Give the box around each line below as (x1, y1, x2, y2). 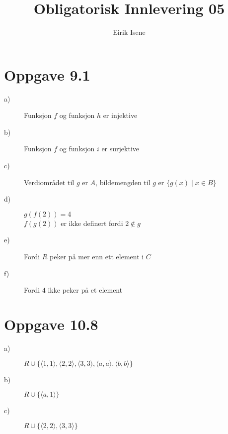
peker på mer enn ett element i (50, 251, 144, 261)
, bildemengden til (95, 177, 151, 187)
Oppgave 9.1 (4, 64, 90, 85)
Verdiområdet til (24, 177, 75, 187)
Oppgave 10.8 (4, 314, 98, 334)
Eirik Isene (113, 27, 146, 37)
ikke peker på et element (48, 285, 123, 295)
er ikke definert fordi (61, 217, 123, 228)
